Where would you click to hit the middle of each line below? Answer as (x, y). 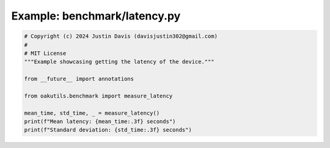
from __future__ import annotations (79, 79)
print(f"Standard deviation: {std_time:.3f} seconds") (108, 130)
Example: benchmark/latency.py (96, 16)
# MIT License (45, 53)
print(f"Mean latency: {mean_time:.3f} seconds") (100, 122)
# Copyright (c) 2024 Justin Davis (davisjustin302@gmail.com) (121, 36)
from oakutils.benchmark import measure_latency (98, 96)
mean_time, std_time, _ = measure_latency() (92, 113)
